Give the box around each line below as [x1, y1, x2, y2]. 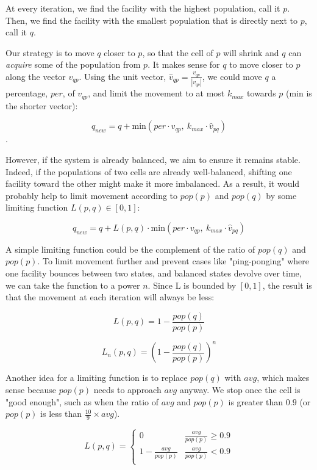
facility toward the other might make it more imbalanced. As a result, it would [5, 177, 300, 190]
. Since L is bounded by [148, 278, 237, 291]
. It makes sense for [148, 58, 220, 71]
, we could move [202, 70, 262, 82]
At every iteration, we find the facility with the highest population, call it [5, 2, 280, 14]
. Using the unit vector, [79, 70, 166, 82]
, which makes [257, 371, 310, 384]
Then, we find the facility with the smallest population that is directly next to [5, 13, 298, 26]
